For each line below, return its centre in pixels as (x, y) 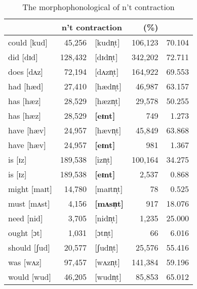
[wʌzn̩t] (107, 262)
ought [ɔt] (25, 233)
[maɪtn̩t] (109, 189)
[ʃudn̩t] (107, 247)
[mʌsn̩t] (109, 203)
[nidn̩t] (106, 218)
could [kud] (28, 42)
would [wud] (30, 277)
